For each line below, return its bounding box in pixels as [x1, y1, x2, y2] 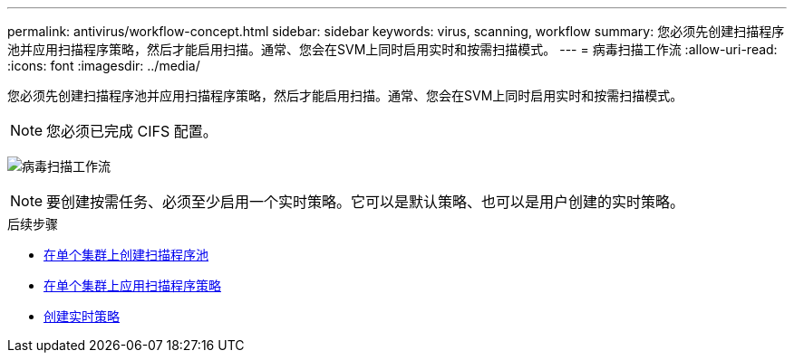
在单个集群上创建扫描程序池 [44, 247, 208, 262]
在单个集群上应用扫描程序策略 [44, 278, 221, 293]
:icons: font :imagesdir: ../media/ [7, 58, 200, 73]
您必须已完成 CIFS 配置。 [46, 122, 218, 140]
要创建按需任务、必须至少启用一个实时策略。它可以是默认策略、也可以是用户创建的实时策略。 [46, 193, 685, 211]
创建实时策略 [44, 308, 120, 324]
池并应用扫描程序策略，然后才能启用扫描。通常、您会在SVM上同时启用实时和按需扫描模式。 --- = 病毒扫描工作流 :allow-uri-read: [7, 42, 778, 57]
